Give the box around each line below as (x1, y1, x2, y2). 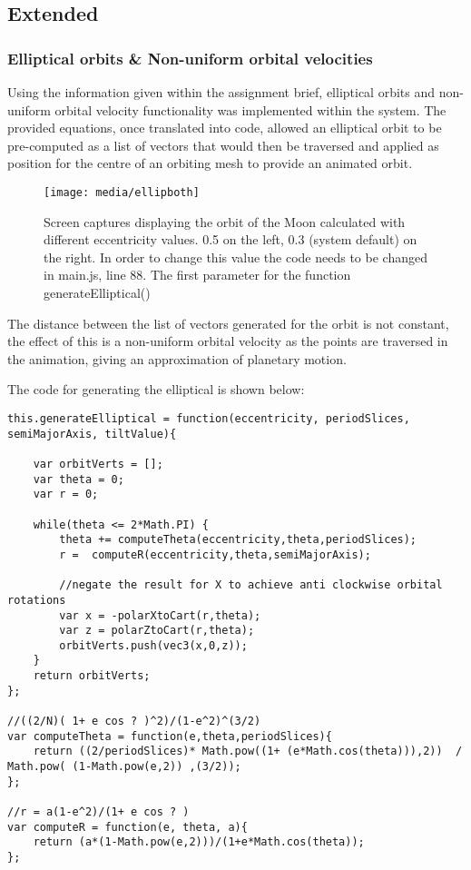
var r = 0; (33, 488, 99, 501)
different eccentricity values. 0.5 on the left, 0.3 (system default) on (44, 230, 417, 249)
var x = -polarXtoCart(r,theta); (59, 608, 261, 622)
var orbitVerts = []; (33, 457, 163, 470)
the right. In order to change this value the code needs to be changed (44, 247, 427, 266)
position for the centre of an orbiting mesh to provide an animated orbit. (7, 153, 413, 173)
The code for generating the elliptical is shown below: (7, 380, 305, 399)
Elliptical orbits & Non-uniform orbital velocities (7, 46, 373, 69)
